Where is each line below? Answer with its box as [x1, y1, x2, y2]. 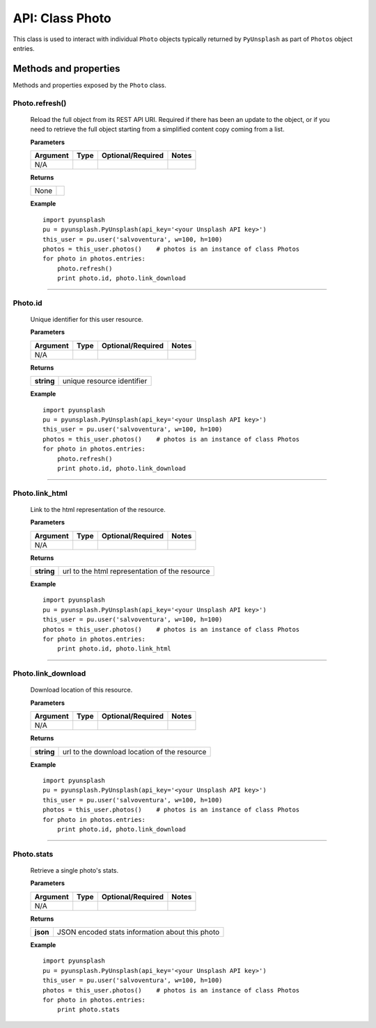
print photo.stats [56, 1006, 120, 1013]
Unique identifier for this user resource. [30, 316, 143, 324]
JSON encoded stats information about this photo [56, 927, 220, 937]
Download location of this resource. [30, 686, 133, 694]
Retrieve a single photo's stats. [30, 866, 119, 874]
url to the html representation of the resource [63, 566, 210, 576]
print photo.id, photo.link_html [56, 645, 172, 653]
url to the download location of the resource [63, 747, 207, 756]
